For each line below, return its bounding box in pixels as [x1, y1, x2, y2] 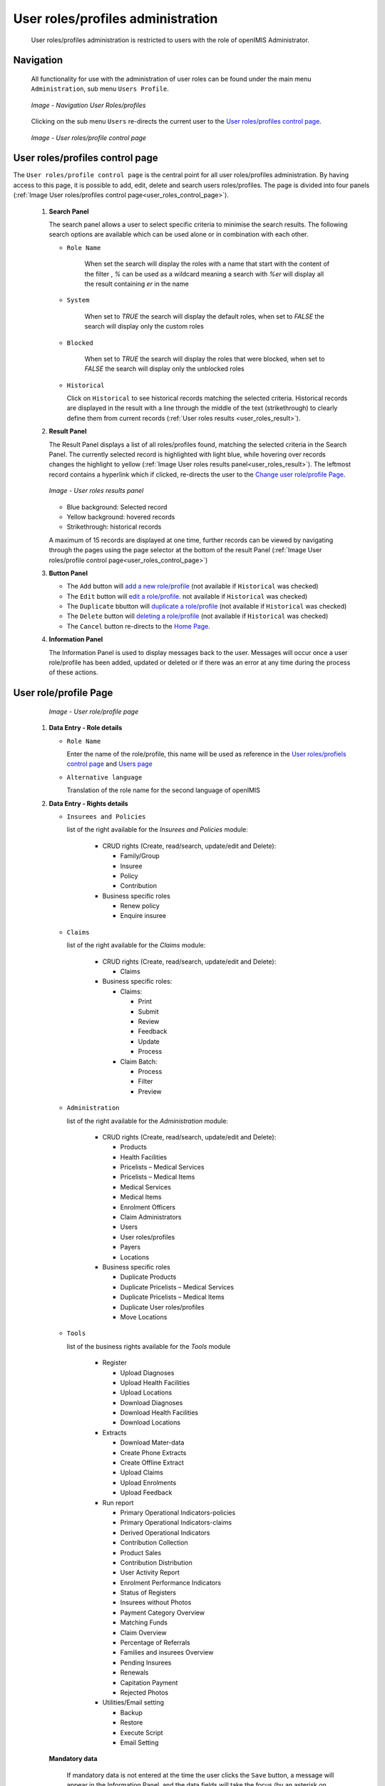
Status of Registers [120, 1588, 176, 1597]
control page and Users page [66, 759, 153, 768]
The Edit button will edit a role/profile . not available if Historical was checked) [66, 592, 308, 600]
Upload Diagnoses [120, 1368, 175, 1377]
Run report [102, 1498, 134, 1507]
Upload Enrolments [120, 1478, 177, 1487]
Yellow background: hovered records [66, 512, 175, 521]
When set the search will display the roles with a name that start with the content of [84, 259, 330, 268]
